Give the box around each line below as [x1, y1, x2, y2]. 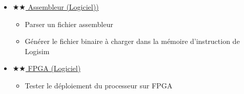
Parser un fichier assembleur [25, 18, 113, 29]
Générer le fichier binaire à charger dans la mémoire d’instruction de [25, 36, 240, 46]
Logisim [25, 45, 50, 56]
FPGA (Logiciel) [28, 63, 81, 74]
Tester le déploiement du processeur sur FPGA [25, 80, 173, 90]
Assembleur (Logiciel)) [28, 2, 99, 12]
